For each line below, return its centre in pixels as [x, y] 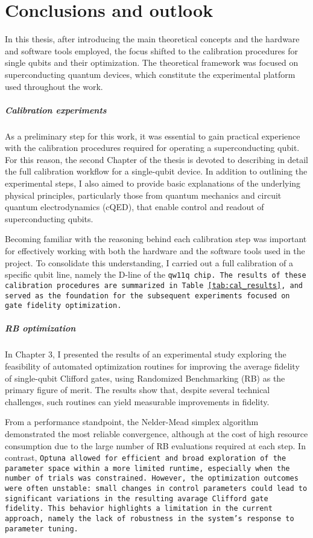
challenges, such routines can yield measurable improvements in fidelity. [137, 401]
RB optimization [40, 328]
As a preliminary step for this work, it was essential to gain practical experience [153, 136]
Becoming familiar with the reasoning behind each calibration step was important [156, 239]
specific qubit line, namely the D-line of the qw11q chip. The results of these [156, 274]
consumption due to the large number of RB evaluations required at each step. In [155, 445]
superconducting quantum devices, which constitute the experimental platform [150, 74]
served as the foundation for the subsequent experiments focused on [147, 296]
